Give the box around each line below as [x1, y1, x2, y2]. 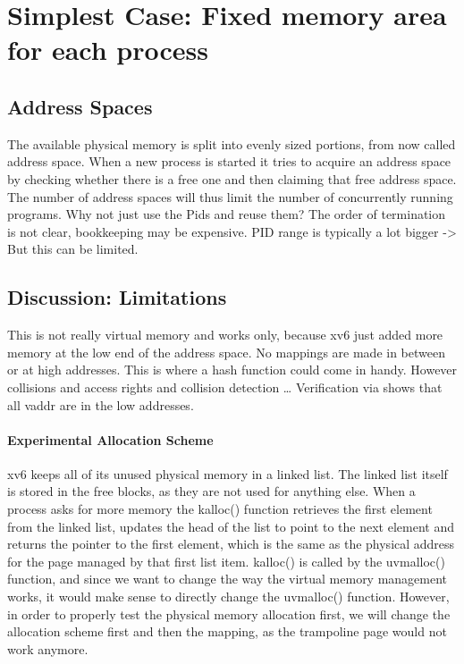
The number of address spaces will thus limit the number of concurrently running [7, 187, 453, 206]
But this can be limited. [7, 240, 139, 258]
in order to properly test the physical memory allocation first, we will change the [7, 604, 451, 623]
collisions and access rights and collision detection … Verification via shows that [7, 377, 443, 396]
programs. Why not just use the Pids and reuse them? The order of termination [7, 205, 446, 223]
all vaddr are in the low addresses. [7, 395, 194, 414]
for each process [7, 31, 209, 68]
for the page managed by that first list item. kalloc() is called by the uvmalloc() [7, 551, 445, 570]
